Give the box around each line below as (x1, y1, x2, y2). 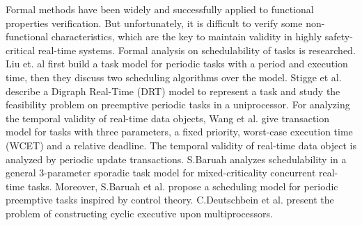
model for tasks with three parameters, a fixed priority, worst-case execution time (6, 124, 353, 139)
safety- (324, 29, 353, 44)
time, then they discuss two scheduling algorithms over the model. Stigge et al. (6, 69, 342, 84)
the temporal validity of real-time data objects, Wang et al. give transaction (6, 110, 329, 125)
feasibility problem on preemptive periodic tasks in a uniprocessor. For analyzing (6, 97, 350, 112)
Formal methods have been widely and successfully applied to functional (6, 2, 314, 16)
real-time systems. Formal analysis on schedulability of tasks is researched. (38, 42, 356, 57)
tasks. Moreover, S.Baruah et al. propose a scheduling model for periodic (27, 178, 338, 193)
